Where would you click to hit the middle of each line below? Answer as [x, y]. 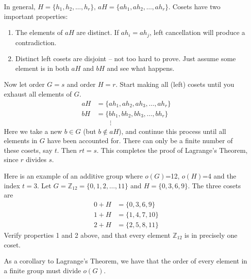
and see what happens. [141, 68]
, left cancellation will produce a [197, 32]
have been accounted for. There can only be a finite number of [140, 140]
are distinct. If [98, 32]
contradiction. [36, 42]
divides [36, 159]
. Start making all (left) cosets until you [175, 84]
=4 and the [219, 176]
